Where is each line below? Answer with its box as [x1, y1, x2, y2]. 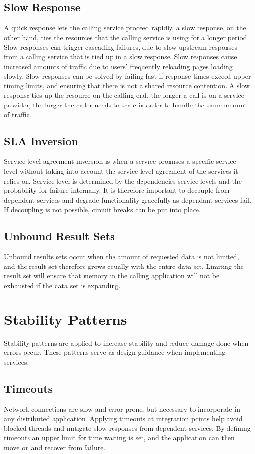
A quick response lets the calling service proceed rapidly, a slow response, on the [4, 23, 246, 33]
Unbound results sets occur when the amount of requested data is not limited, [4, 251, 239, 262]
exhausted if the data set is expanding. [4, 280, 121, 290]
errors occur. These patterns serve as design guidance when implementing [4, 347, 226, 357]
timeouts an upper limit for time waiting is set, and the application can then [4, 432, 235, 443]
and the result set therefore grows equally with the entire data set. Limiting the [4, 261, 244, 271]
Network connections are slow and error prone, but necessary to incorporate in [4, 403, 240, 414]
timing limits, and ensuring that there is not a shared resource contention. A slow [4, 80, 250, 90]
